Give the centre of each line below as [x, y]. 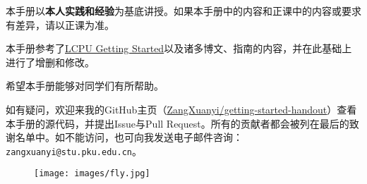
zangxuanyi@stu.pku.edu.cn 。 [74, 151]
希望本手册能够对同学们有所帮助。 [85, 86]
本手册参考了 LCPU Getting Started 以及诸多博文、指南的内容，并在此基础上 [179, 48]
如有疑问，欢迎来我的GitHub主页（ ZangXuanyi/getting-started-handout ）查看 [181, 109]
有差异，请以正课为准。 [60, 24]
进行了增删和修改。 [50, 62]
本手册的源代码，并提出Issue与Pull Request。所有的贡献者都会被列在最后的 [178, 123]
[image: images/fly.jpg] [92, 174]
